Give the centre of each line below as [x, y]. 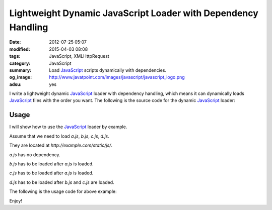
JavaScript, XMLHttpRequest [79, 56]
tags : [15, 56]
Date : [15, 42]
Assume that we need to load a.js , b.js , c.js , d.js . [59, 136]
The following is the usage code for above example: [63, 191]
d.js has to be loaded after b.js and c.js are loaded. [62, 182]
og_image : [21, 77]
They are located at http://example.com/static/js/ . [61, 145]
